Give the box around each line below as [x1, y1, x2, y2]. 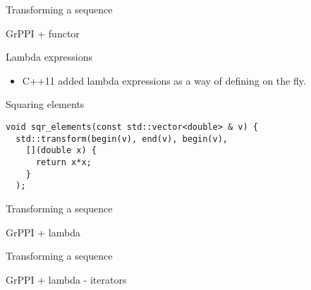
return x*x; [35, 157, 92, 167]
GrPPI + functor [6, 25, 80, 40]
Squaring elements [6, 97, 85, 111]
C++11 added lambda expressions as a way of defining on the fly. [22, 73, 306, 87]
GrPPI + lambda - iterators [6, 272, 127, 286]
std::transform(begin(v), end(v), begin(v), [16, 133, 228, 144]
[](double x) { [25, 145, 97, 156]
